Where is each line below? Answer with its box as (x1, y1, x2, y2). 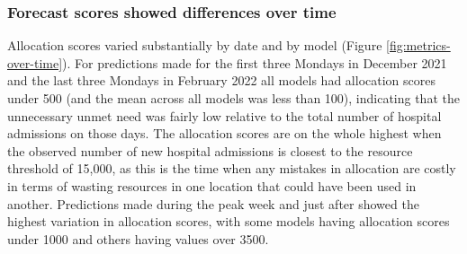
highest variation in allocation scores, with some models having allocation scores (7, 212, 450, 231)
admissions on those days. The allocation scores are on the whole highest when (7, 124, 442, 143)
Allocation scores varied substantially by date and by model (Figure (7, 36, 382, 55)
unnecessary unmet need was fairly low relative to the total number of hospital (7, 106, 442, 125)
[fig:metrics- (386, 36, 451, 55)
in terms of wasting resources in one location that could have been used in (7, 176, 417, 195)
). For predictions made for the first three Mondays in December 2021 (62, 53, 447, 72)
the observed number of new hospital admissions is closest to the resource (7, 141, 413, 160)
